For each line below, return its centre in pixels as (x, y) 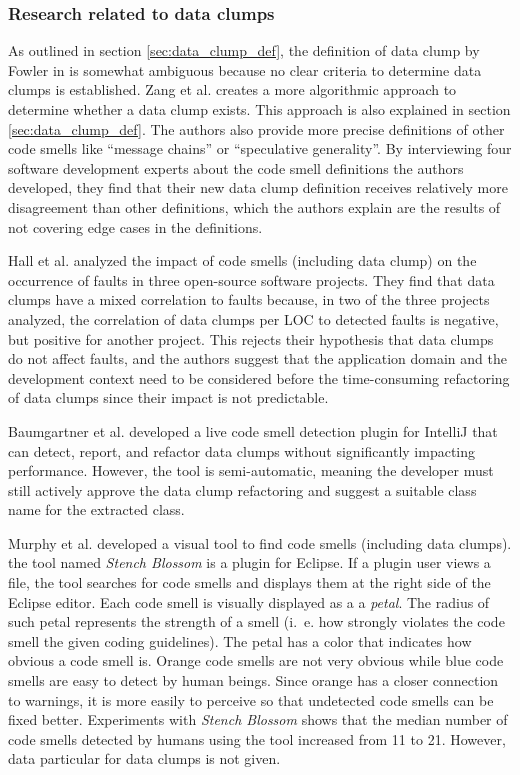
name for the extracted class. (96, 509)
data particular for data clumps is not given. (144, 758)
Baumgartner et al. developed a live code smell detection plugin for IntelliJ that (253, 430)
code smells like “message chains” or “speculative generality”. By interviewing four (260, 148)
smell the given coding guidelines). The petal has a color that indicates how (240, 640)
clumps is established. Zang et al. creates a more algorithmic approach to (232, 89)
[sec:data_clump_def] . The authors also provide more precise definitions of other (256, 128)
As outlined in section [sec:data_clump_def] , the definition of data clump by (244, 50)
